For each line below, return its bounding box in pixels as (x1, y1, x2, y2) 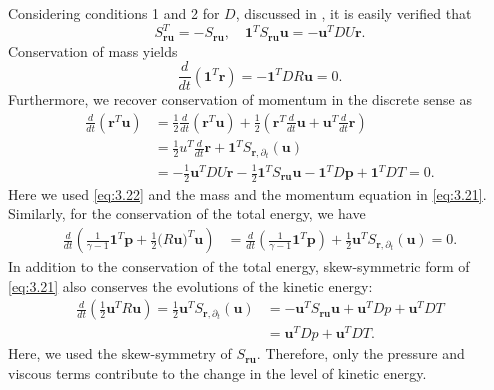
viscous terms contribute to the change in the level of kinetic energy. (8, 362, 427, 383)
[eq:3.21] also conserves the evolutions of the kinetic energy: (8, 275, 373, 296)
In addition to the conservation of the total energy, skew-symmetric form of (8, 256, 470, 277)
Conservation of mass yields (8, 40, 178, 61)
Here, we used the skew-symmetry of (8, 343, 232, 364)
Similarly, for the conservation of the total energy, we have (8, 203, 366, 224)
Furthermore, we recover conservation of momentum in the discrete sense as (8, 89, 472, 110)
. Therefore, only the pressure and (256, 343, 465, 364)
